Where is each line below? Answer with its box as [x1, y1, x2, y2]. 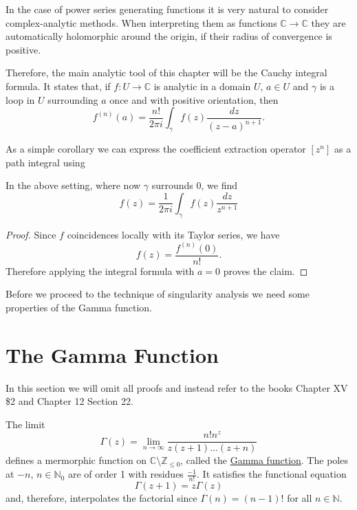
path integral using [6, 155, 85, 169]
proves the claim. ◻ [223, 263, 308, 278]
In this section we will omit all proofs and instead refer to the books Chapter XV [6, 380, 348, 395]
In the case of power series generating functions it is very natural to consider [6, 2, 329, 16]
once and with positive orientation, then [109, 92, 279, 107]
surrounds [151, 178, 193, 192]
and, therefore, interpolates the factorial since [6, 490, 197, 505]
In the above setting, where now [6, 178, 141, 192]
